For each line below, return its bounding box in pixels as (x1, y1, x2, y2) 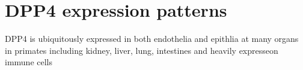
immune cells (5, 56, 53, 68)
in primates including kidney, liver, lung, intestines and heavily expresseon (5, 44, 278, 56)
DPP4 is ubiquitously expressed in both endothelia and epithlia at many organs (5, 32, 299, 45)
